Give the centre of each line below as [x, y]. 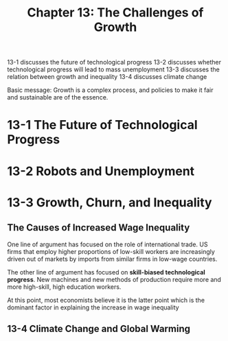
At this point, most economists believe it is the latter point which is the [106, 300]
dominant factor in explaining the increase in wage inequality [93, 307]
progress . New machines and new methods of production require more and [114, 279]
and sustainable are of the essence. [58, 97]
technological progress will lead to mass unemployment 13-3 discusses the [113, 69]
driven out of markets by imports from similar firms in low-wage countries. [112, 259]
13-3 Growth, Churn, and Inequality [110, 202]
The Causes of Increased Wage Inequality [99, 228]
